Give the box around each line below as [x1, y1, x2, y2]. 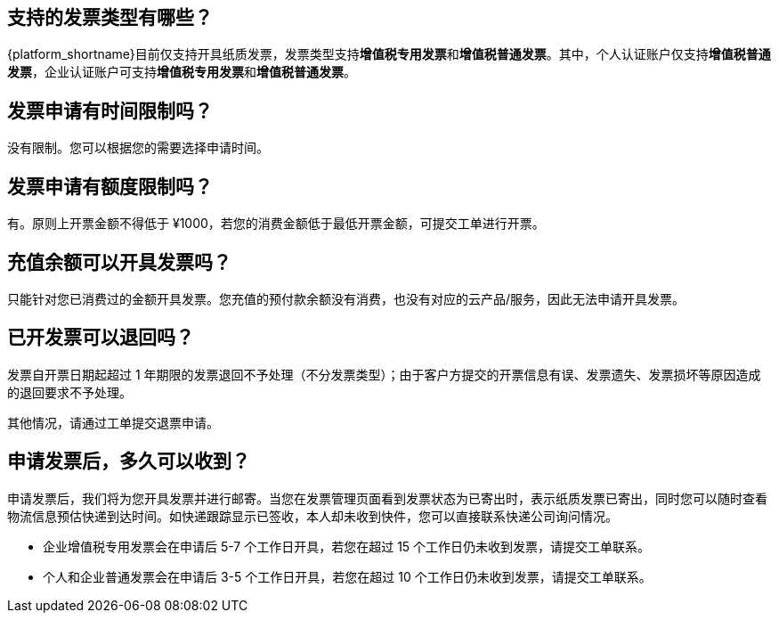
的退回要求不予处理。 [7, 384, 132, 400]
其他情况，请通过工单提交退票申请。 [7, 414, 219, 430]
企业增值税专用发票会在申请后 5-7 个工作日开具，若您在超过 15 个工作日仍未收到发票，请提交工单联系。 [43, 538, 651, 554]
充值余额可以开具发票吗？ [7, 250, 231, 273]
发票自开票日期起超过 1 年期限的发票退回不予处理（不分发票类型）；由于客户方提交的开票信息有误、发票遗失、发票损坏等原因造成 [7, 366, 761, 382]
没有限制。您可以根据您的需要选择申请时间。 [7, 140, 269, 156]
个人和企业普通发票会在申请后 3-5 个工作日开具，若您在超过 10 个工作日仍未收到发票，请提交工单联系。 [43, 568, 652, 584]
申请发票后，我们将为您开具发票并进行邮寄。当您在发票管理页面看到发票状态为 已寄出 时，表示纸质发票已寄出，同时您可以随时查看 [7, 490, 767, 506]
